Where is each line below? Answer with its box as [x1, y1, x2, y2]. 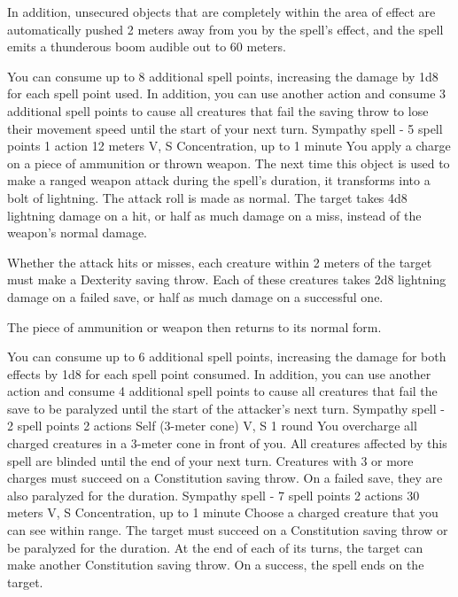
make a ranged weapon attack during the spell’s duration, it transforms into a [7, 171, 431, 190]
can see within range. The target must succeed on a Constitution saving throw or [7, 521, 448, 539]
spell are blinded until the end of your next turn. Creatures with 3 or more [7, 451, 414, 469]
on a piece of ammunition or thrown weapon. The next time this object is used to [7, 153, 450, 172]
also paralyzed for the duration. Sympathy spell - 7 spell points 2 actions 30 [7, 485, 420, 504]
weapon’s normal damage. [7, 223, 148, 242]
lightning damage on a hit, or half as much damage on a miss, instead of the [7, 205, 422, 224]
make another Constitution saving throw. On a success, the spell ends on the [7, 555, 424, 574]
